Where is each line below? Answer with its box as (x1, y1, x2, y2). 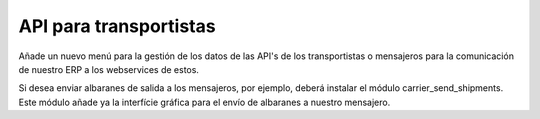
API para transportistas (18, 15, 216, 37)
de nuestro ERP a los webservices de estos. (18, 63, 200, 75)
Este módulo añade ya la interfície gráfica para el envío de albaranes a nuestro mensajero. (18, 96, 391, 108)
